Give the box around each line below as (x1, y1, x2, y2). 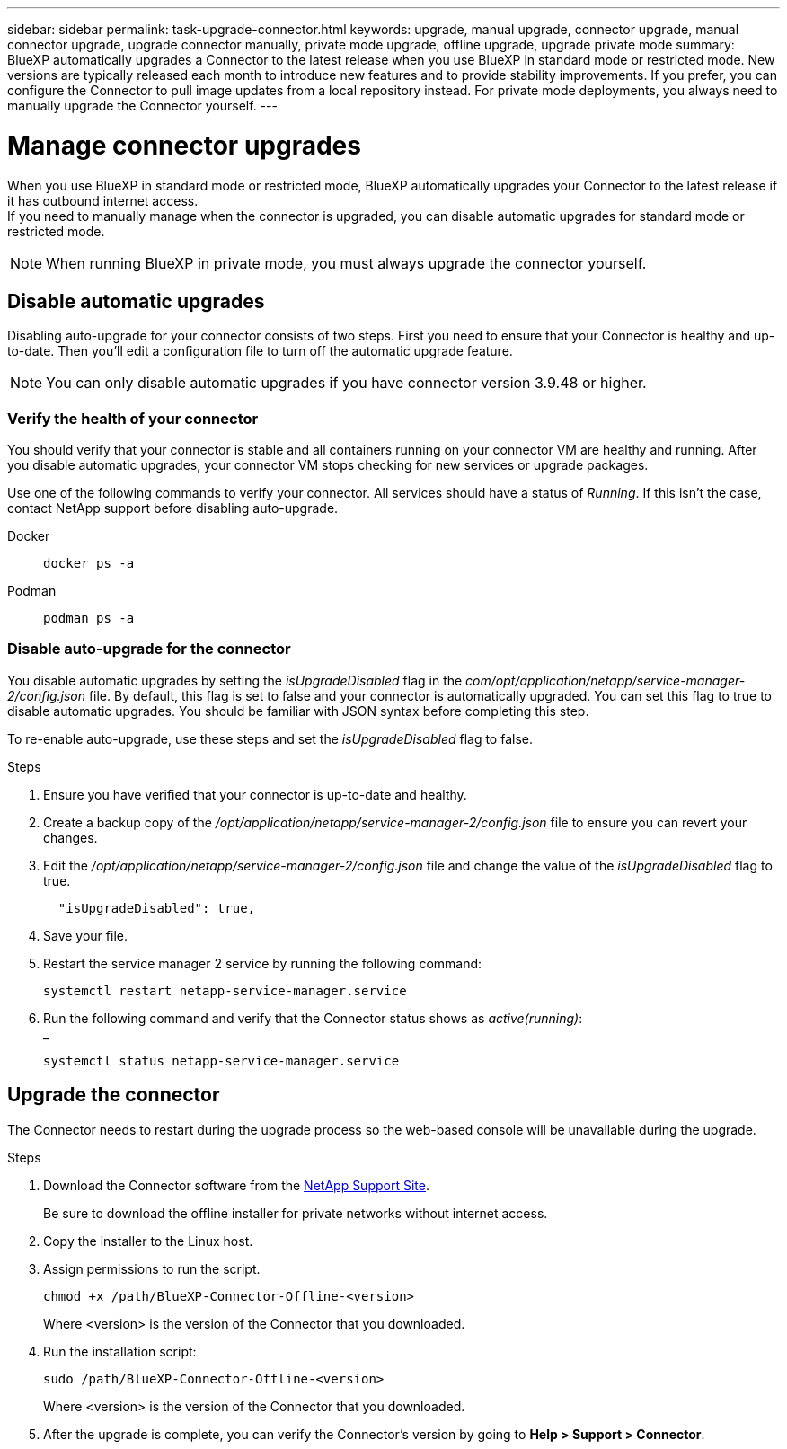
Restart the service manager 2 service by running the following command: (43, 955, 482, 971)
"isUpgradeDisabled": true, (57, 900, 256, 915)
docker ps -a (43, 556, 135, 571)
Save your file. (43, 927, 128, 943)
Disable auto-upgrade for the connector (7, 640, 291, 658)
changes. (43, 829, 98, 845)
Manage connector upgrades (7, 129, 361, 161)
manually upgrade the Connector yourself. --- (7, 98, 278, 113)
